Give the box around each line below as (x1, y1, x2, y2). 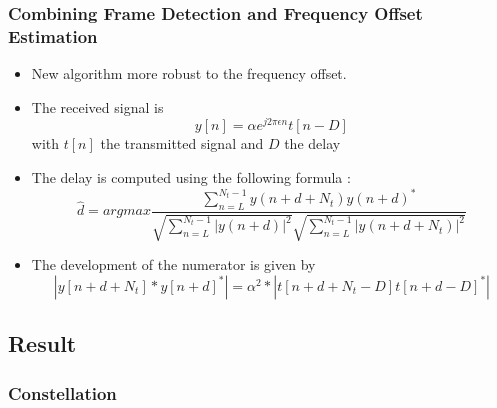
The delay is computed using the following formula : (31, 167, 351, 187)
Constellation (8, 380, 117, 405)
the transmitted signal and (100, 133, 264, 154)
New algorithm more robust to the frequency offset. (31, 63, 347, 84)
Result (8, 328, 77, 359)
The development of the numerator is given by (31, 254, 316, 275)
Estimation (8, 23, 98, 48)
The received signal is (31, 96, 164, 117)
